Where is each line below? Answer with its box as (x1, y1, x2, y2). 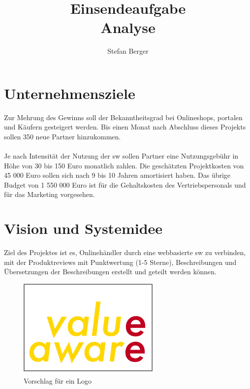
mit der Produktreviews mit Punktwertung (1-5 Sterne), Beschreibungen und (4, 257, 237, 267)
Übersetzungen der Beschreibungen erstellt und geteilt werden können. (4, 266, 217, 277)
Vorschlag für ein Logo (24, 376, 92, 386)
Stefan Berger (107, 46, 149, 56)
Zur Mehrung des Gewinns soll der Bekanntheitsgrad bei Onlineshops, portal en (4, 112, 243, 122)
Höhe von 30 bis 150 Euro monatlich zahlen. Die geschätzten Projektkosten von (4, 160, 244, 170)
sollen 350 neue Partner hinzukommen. (4, 131, 121, 141)
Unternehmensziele (4, 83, 135, 103)
